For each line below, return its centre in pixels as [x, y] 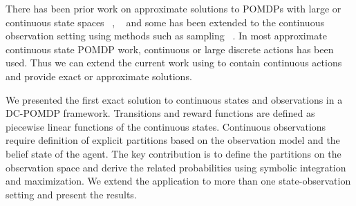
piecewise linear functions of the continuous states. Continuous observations [166, 126]
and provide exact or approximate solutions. [99, 76]
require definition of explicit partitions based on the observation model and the [173, 140]
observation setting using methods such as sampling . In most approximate [167, 36]
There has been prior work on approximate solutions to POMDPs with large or [174, 8]
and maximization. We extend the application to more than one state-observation [178, 181]
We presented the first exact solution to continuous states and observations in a [174, 99]
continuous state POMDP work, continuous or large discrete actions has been [170, 49]
